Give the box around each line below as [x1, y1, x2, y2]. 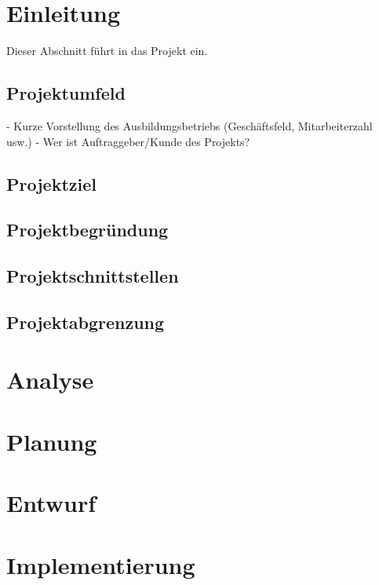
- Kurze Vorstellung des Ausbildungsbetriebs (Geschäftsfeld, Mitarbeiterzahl [6, 117, 373, 133]
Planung [6, 425, 97, 457]
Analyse [6, 364, 94, 396]
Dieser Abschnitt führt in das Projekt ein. [6, 42, 208, 59]
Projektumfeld [6, 81, 126, 105]
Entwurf [6, 487, 97, 519]
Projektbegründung [6, 218, 169, 242]
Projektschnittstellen [6, 264, 179, 288]
